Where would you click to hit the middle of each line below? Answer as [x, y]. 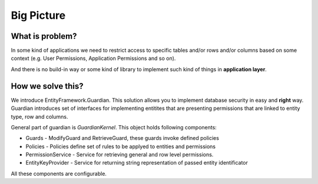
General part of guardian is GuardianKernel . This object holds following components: [114, 127]
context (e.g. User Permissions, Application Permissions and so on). [93, 58]
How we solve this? [47, 86]
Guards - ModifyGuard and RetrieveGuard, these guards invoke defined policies [122, 138]
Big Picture [38, 15]
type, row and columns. [39, 116]
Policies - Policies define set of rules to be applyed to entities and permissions [121, 146]
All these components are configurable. [59, 173]
